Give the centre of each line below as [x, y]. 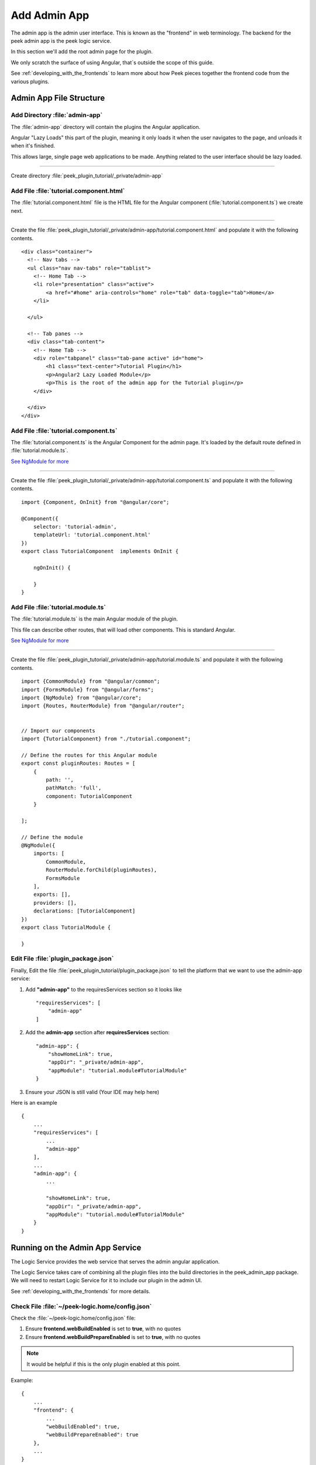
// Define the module [52, 837]
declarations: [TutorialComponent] [84, 911]
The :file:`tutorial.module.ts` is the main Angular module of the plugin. [94, 619]
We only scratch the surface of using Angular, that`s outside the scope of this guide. [112, 62]
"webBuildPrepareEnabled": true [92, 1435]
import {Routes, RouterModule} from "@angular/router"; [103, 706]
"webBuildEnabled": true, [83, 1426]
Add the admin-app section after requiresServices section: [97, 1033]
